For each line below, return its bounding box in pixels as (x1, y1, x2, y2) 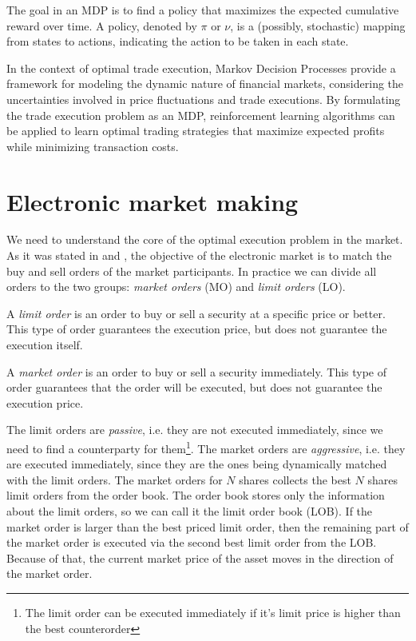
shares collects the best (239, 471, 351, 488)
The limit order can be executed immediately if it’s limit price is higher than (25, 604, 401, 620)
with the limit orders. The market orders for (6, 471, 223, 488)
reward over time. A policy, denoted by (6, 17, 197, 34)
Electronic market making (6, 185, 299, 217)
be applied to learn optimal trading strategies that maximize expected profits (6, 122, 385, 139)
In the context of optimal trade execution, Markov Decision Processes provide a (6, 59, 396, 76)
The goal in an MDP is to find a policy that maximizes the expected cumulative (6, 2, 399, 18)
